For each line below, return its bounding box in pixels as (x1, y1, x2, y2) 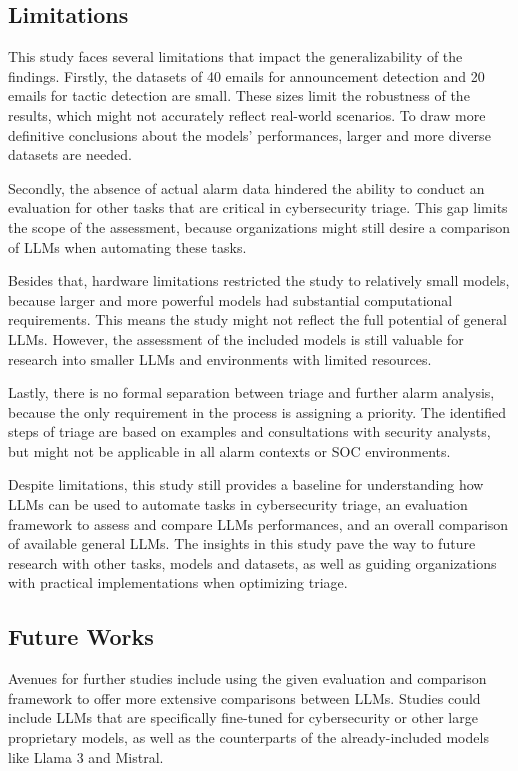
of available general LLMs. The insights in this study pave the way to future (8, 533, 476, 554)
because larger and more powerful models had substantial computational (8, 289, 453, 310)
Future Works (8, 621, 154, 652)
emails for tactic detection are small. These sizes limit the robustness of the (8, 85, 470, 106)
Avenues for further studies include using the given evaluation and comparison (8, 668, 487, 689)
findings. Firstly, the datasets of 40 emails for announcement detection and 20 (8, 65, 485, 86)
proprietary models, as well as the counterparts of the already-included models (8, 727, 489, 748)
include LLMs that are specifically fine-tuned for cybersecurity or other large (8, 707, 478, 728)
